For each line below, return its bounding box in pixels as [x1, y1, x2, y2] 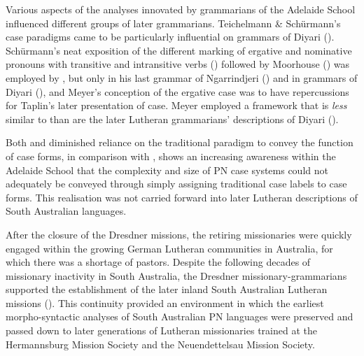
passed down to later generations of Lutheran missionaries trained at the [6, 323, 317, 338]
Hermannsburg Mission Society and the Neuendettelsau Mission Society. [6, 336, 315, 351]
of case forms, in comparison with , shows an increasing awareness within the [6, 148, 336, 163]
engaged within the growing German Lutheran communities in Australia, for [6, 241, 333, 255]
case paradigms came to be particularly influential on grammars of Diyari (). [6, 29, 335, 44]
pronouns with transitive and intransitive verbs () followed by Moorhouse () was [6, 57, 350, 71]
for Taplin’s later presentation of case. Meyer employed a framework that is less [6, 98, 347, 113]
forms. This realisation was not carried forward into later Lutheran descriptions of [6, 190, 358, 204]
